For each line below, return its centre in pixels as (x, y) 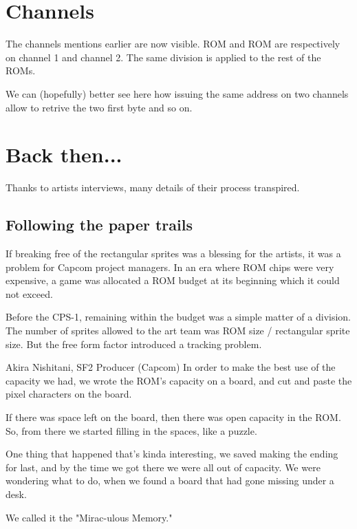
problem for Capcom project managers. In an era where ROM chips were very (170, 267)
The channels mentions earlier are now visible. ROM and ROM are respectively (173, 44)
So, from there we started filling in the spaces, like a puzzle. (131, 430)
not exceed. (29, 293)
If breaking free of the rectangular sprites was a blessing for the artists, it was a (173, 253)
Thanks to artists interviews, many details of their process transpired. (153, 187)
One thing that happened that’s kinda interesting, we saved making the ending (172, 454)
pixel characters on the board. (69, 394)
